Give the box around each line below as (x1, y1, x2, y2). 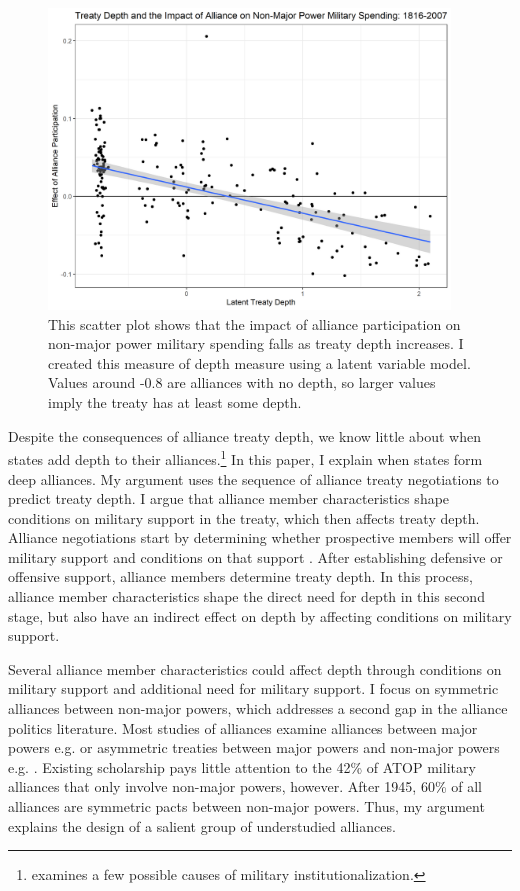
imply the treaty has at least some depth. (48, 392, 302, 413)
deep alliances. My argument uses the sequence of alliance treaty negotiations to (8, 468, 499, 489)
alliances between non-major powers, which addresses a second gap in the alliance (8, 698, 508, 719)
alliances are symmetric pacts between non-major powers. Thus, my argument (8, 796, 485, 816)
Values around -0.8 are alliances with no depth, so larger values (48, 372, 436, 393)
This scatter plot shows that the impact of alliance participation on (48, 313, 461, 334)
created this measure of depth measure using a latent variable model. (48, 352, 471, 373)
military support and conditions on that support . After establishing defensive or (8, 546, 503, 567)
